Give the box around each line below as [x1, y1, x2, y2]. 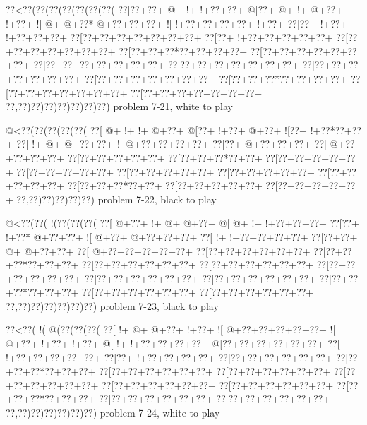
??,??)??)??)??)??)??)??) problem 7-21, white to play [6, 99, 233, 114]
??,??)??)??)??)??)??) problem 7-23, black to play [6, 298, 219, 313]
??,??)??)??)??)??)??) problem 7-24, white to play [6, 405, 220, 420]
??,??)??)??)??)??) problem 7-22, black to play [16, 191, 217, 206]
